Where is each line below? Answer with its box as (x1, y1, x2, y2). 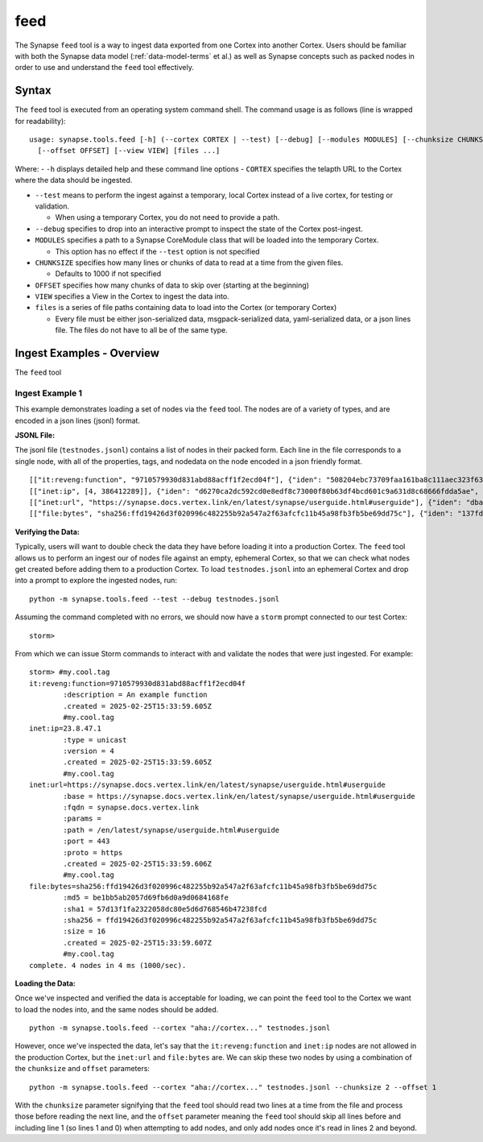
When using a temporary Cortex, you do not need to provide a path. (55, 213, 280, 222)
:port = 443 (63, 837, 110, 846)
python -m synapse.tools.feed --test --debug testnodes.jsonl (29, 594, 280, 603)
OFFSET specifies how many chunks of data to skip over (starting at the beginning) (35, 280, 310, 290)
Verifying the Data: (14, 527, 80, 536)
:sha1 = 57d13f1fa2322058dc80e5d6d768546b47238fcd (63, 904, 267, 913)
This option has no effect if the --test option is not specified (55, 246, 261, 256)
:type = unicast (63, 735, 127, 744)
